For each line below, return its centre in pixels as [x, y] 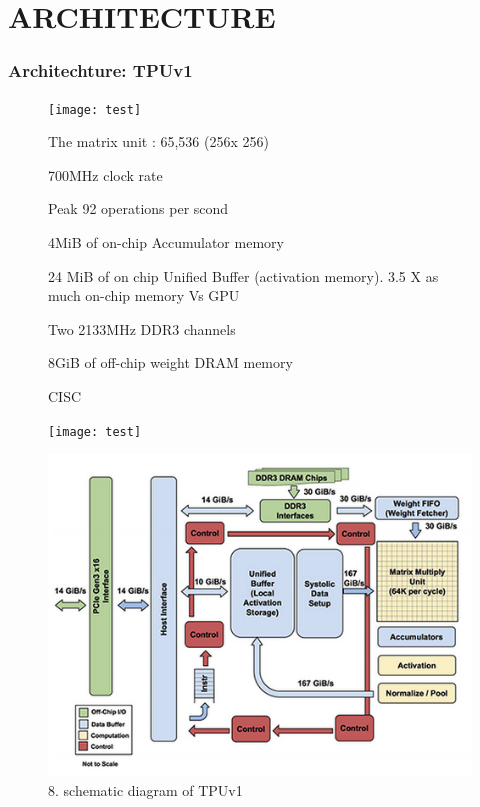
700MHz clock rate [105, 174]
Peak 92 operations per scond [138, 208]
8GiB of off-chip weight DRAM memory [170, 362]
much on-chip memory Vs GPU [144, 295]
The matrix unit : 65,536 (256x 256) [158, 141]
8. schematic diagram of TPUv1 [145, 790]
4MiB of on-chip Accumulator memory [166, 242]
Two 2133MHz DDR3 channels [142, 328]
